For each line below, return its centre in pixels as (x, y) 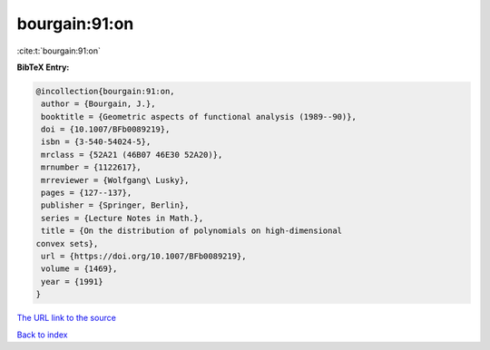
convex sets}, (67, 243)
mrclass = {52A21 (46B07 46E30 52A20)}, (132, 155)
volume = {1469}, (79, 269)
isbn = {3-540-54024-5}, (96, 142)
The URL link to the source (67, 318)
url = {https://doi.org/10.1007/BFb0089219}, (144, 256)
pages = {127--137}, (87, 193)
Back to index (42, 335)
